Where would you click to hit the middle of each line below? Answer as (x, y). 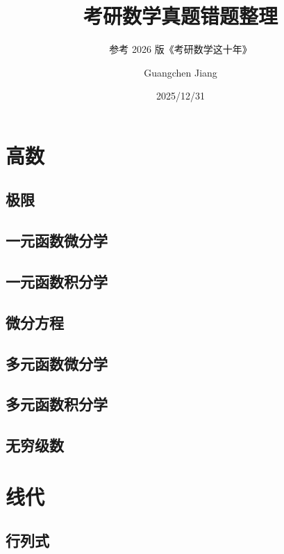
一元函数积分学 (57, 282)
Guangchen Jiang (181, 72)
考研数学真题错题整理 (180, 16)
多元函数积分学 (57, 404)
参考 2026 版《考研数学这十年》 (181, 49)
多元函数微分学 (57, 363)
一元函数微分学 (57, 240)
